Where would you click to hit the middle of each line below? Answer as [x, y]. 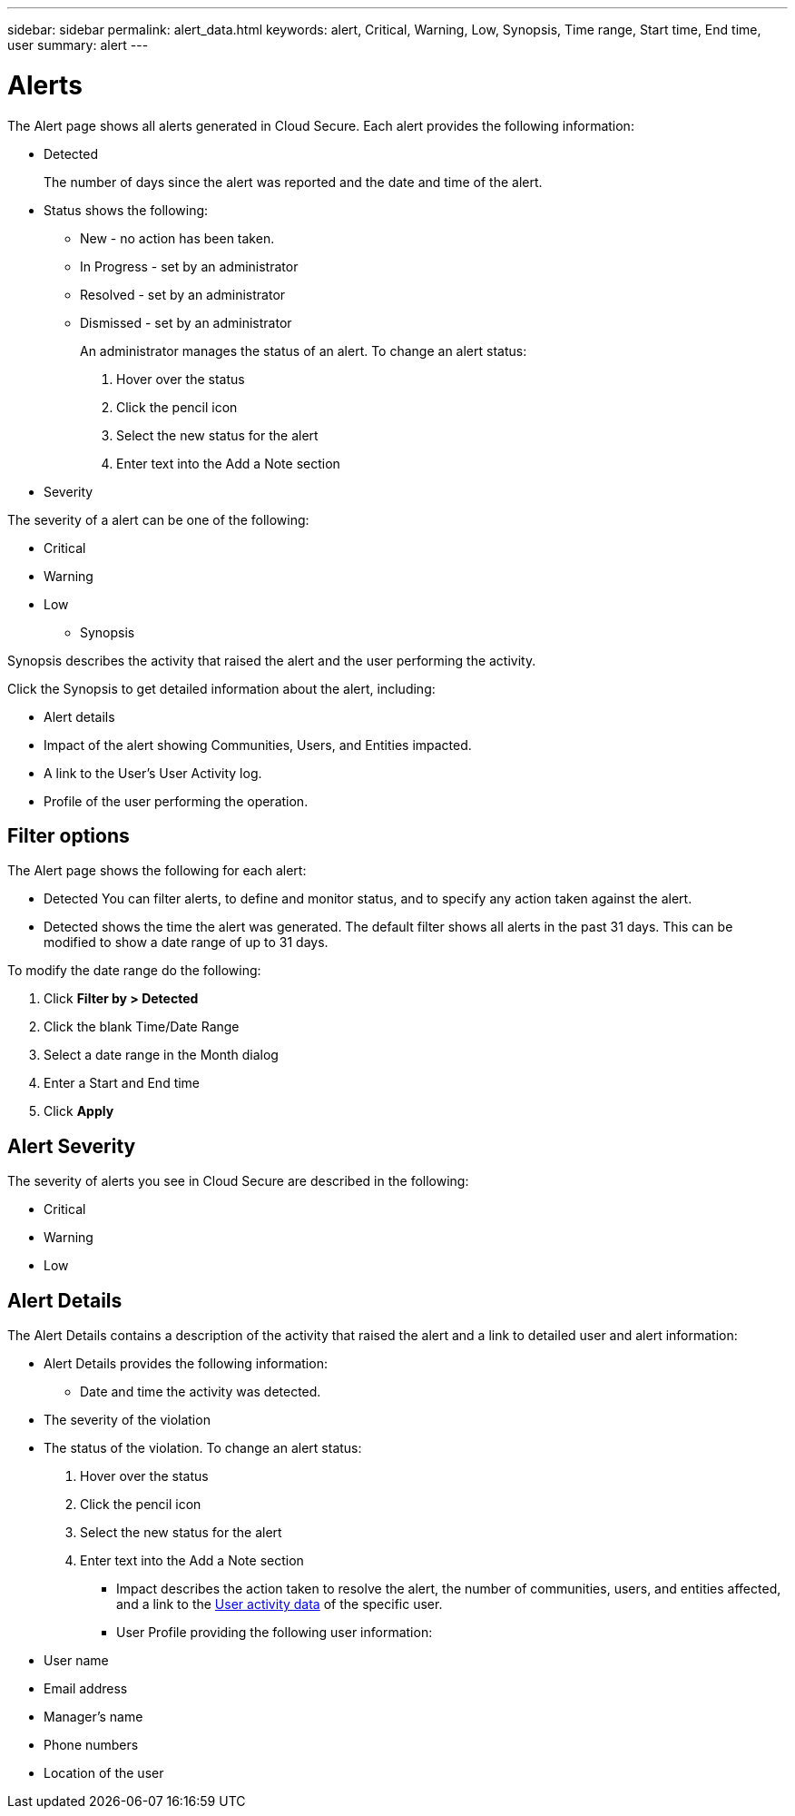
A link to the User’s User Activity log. [153, 773]
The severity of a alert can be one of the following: [158, 519]
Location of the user [104, 1773]
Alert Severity [72, 1146]
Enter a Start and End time [122, 1083]
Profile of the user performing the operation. [176, 801]
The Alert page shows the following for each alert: [157, 871]
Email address [86, 1689]
